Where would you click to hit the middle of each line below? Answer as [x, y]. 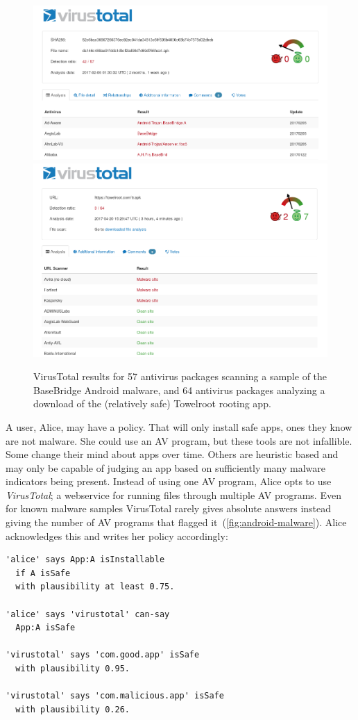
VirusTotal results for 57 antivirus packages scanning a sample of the [180, 376]
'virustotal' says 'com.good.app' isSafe [103, 655]
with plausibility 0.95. [73, 669]
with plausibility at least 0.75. [95, 587]
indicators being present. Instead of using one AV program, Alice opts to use [169, 481]
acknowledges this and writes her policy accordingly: [117, 535]
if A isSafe [43, 573]
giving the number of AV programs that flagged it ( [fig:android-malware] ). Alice [176, 522]
